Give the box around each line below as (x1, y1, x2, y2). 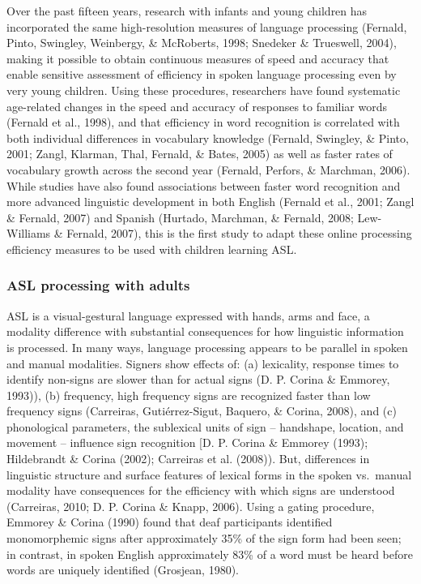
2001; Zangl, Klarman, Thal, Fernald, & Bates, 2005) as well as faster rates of (6, 145, 393, 162)
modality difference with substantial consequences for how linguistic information (6, 323, 404, 340)
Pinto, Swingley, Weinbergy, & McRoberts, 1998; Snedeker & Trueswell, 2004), (6, 34, 397, 51)
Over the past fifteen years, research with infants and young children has (6, 2, 368, 19)
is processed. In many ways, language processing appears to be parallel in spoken (6, 338, 408, 355)
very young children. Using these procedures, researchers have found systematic (6, 81, 401, 98)
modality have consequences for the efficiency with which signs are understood (6, 482, 395, 499)
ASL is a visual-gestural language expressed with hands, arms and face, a (6, 307, 370, 324)
